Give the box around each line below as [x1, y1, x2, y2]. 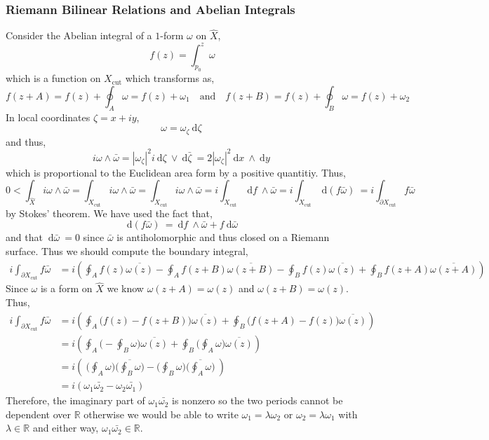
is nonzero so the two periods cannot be [172, 393, 343, 408]
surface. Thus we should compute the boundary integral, [6, 244, 248, 259]
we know [107, 281, 144, 296]
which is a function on [6, 71, 101, 85]
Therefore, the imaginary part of [6, 393, 145, 408]
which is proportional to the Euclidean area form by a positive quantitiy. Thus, [6, 165, 346, 179]
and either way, [32, 420, 99, 435]
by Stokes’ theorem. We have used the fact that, [6, 205, 213, 220]
